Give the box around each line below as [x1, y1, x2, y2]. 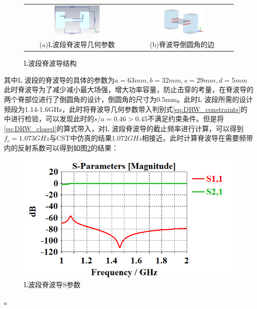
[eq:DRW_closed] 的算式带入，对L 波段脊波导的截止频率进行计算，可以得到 [4, 123, 244, 133]
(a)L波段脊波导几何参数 [39, 39, 115, 50]
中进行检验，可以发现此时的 [4, 113, 94, 124]
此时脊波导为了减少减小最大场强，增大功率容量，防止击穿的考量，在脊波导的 [4, 84, 254, 95]
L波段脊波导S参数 [24, 279, 81, 290]
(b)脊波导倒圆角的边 [150, 39, 215, 50]
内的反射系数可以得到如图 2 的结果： [4, 142, 118, 153]
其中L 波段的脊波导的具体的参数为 [4, 74, 115, 85]
